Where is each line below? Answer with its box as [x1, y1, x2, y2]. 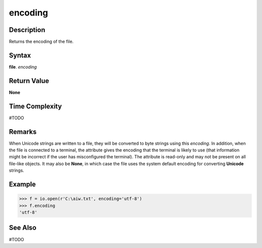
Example [9, 180, 36, 189]
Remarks [9, 128, 37, 136]
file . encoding [9, 64, 37, 70]
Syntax [9, 51, 31, 59]
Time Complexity [9, 102, 62, 110]
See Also [9, 224, 36, 232]
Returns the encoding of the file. [9, 39, 74, 45]
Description [9, 26, 46, 34]
